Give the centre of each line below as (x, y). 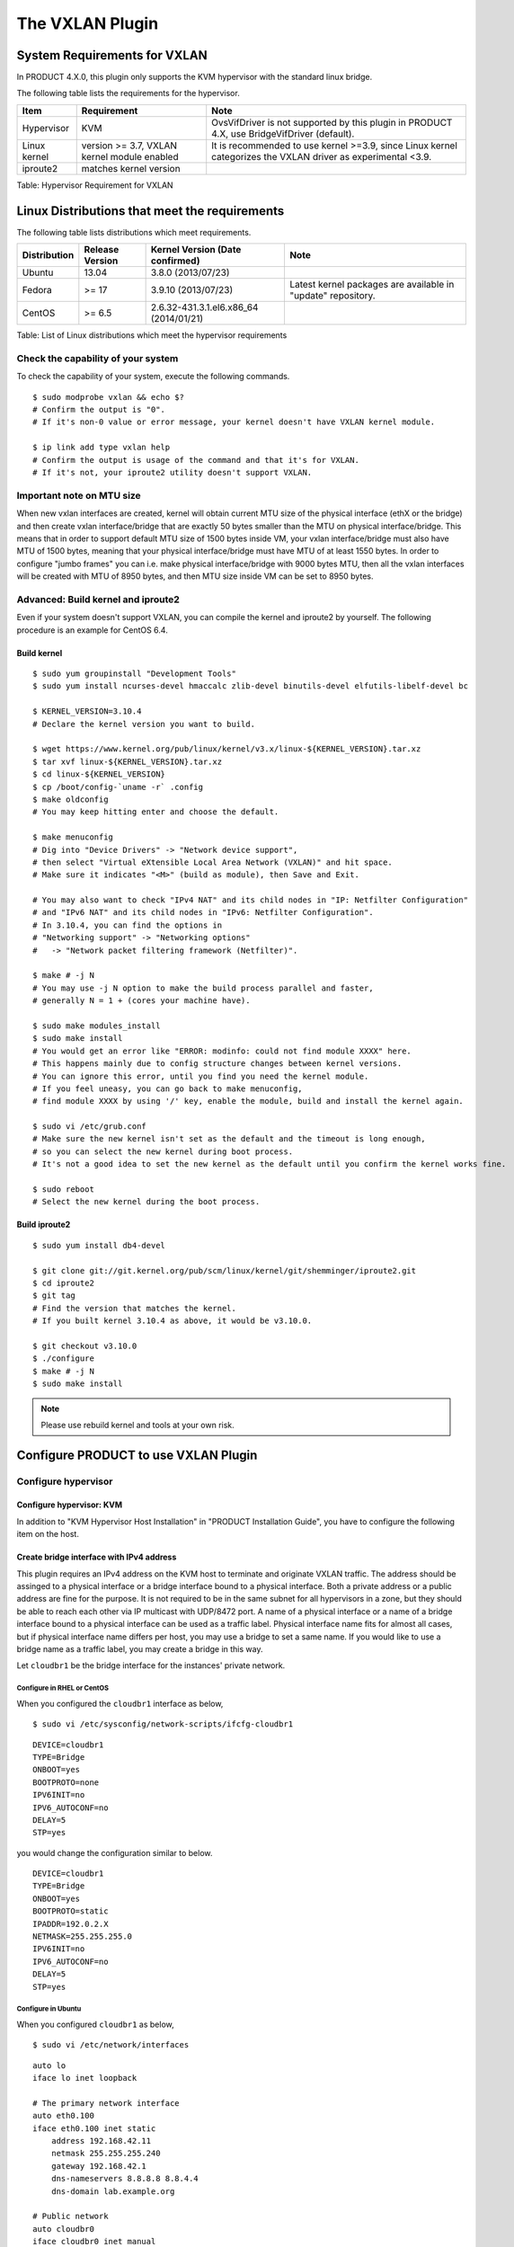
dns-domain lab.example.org (113, 2191)
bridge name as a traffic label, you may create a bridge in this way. (140, 1649)
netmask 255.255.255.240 (106, 2154)
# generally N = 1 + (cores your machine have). (142, 1001)
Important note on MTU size (79, 495)
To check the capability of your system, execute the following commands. (153, 377)
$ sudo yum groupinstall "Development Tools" (135, 674)
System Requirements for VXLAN (112, 55)
